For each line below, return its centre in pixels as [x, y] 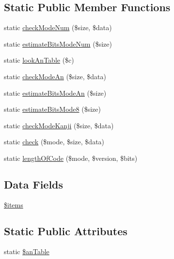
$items [14, 204]
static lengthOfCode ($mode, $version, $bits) [71, 158]
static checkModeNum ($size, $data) [58, 27]
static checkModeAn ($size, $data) [55, 76]
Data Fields [34, 184]
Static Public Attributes [66, 231]
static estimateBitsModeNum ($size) [58, 43]
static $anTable [27, 251]
